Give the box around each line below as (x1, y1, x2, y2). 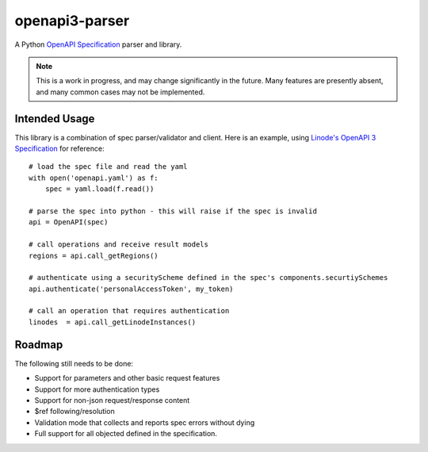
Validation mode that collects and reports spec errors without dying (34, 417, 255, 427)
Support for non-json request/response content (34, 395, 190, 404)
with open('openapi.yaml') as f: (29, 173, 159, 182)
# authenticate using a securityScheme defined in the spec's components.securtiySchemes (29, 274, 388, 282)
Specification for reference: (14, 144, 105, 154)
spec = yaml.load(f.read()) (44, 185, 155, 193)
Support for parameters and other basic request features (34, 373, 220, 383)
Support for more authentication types (34, 385, 160, 394)
